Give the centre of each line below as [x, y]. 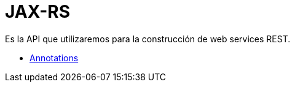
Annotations [54, 58]
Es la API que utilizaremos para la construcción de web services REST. [148, 39]
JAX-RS [38, 12]
